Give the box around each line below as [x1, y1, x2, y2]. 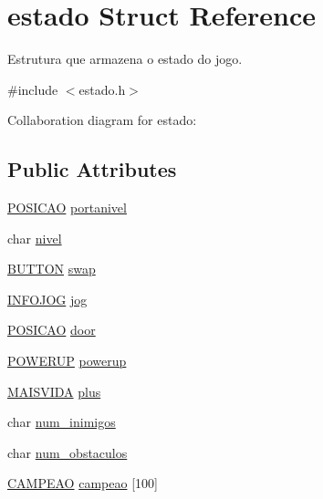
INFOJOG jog [7, 289, 88, 308]
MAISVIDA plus [7, 381, 101, 400]
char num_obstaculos [7, 442, 128, 462]
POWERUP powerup [7, 351, 127, 370]
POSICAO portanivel [7, 198, 127, 217]
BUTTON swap [7, 259, 96, 278]
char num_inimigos [7, 412, 116, 431]
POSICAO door [7, 320, 96, 339]
